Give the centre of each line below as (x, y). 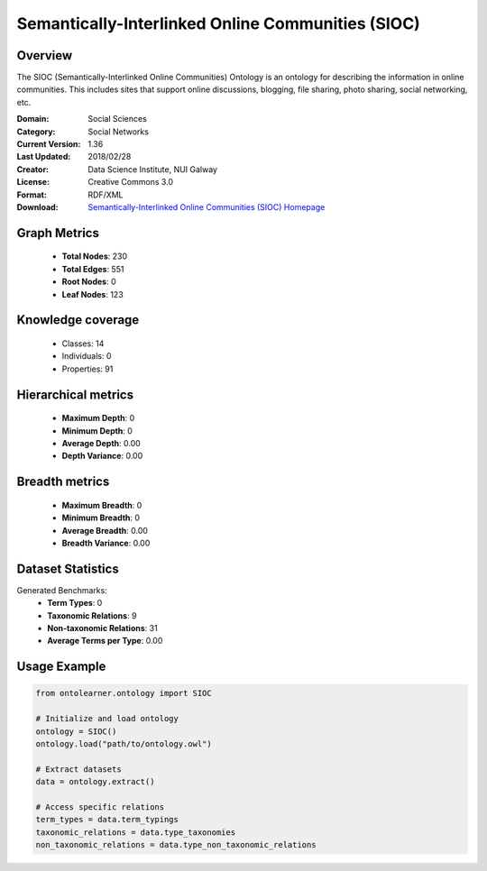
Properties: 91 (87, 369)
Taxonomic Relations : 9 (92, 615)
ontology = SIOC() (76, 731)
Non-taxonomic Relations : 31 (102, 628)
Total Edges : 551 (93, 269)
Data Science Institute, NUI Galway (153, 169)
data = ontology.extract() (95, 782)
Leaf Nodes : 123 (92, 294)
